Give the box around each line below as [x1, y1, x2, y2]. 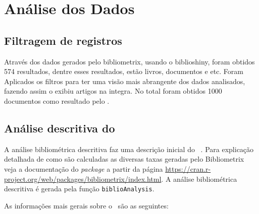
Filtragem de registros [4, 32, 122, 48]
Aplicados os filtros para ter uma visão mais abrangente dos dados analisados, [4, 76, 245, 86]
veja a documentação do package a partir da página [4, 163, 163, 174]
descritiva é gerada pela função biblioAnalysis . [4, 183, 154, 194]
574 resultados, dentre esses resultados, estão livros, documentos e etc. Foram [4, 66, 243, 77]
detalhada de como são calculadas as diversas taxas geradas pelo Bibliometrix [4, 154, 244, 164]
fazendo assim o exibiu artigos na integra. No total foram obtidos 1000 [4, 86, 222, 96]
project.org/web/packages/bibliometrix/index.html [4, 173, 162, 184]
